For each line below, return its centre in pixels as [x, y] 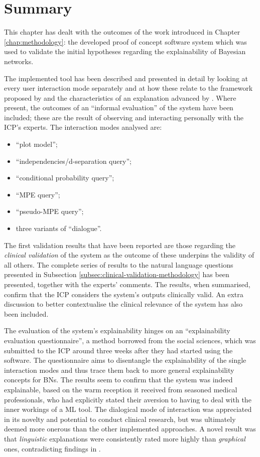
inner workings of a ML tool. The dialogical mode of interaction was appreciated [128, 409]
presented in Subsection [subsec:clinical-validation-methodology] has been [117, 274]
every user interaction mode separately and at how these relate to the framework [128, 88]
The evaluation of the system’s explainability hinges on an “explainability [117, 330]
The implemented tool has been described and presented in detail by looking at [126, 78]
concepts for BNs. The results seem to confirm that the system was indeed [118, 380]
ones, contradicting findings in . [52, 448]
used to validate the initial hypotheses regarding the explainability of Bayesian [125, 51]
